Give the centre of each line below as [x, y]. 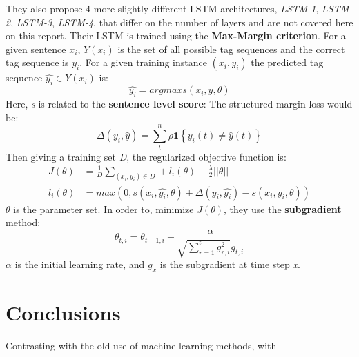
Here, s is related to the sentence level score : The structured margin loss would [179, 104]
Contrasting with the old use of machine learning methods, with [141, 346]
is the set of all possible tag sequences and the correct [231, 49]
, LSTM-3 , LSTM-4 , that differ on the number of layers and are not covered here [182, 22]
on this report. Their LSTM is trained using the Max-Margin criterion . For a [176, 35]
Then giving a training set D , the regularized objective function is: [146, 156]
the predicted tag [287, 62]
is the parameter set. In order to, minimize [104, 208]
